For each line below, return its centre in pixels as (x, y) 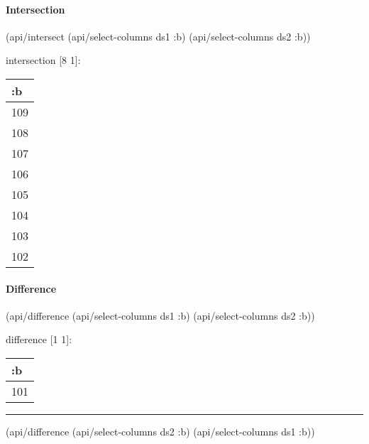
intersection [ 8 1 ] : (43, 60)
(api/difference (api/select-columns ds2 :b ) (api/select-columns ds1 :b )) (160, 431)
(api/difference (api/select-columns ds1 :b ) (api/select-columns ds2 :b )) (160, 315)
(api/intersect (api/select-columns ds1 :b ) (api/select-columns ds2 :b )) (158, 36)
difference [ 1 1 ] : (39, 339)
